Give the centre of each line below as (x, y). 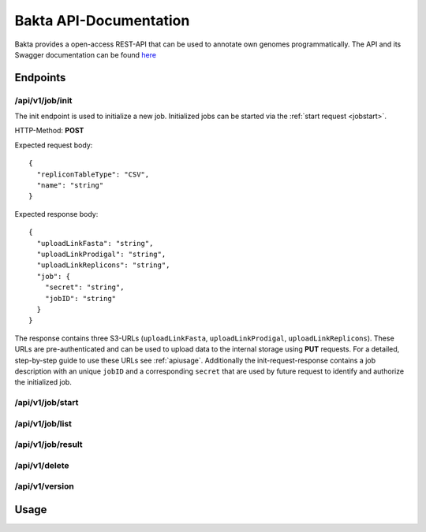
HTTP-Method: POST (49, 131)
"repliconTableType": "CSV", (93, 174)
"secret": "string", (84, 287)
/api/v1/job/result (49, 445)
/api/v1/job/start (47, 403)
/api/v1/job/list (43, 423)
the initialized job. (43, 382)
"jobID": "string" (80, 298)
